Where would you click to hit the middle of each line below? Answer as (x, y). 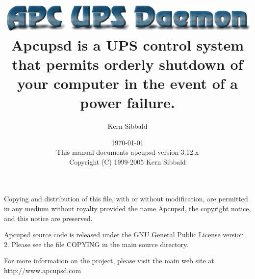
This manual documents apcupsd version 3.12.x (127, 152)
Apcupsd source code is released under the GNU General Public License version (124, 235)
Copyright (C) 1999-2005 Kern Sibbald (127, 161)
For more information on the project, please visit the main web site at (109, 261)
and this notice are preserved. (48, 218)
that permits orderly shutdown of (127, 64)
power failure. (127, 102)
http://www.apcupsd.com (43, 270)
